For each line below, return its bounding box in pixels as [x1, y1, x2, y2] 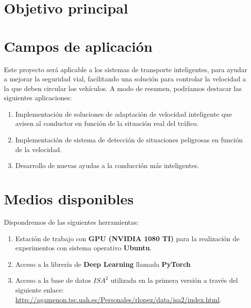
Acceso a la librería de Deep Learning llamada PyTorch [15, 259, 191, 269]
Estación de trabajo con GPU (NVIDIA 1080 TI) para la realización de [15, 233, 240, 243]
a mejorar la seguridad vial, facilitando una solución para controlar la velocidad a [4, 74, 246, 84]
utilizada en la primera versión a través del [110, 275, 238, 285]
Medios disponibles [4, 189, 134, 209]
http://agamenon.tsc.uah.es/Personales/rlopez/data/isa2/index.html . [15, 294, 222, 304]
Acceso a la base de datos [15, 275, 91, 285]
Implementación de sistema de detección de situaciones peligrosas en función [15, 135, 243, 145]
